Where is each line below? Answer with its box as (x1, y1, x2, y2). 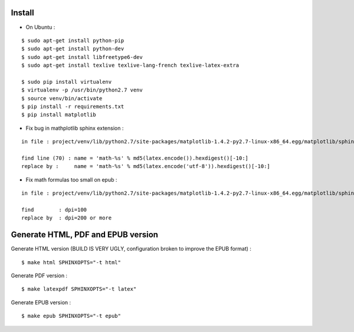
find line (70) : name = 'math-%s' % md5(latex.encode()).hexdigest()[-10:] (21, 155, 249, 162)
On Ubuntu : (25, 24, 55, 31)
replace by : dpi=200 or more (21, 215, 112, 221)
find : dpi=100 (21, 206, 87, 213)
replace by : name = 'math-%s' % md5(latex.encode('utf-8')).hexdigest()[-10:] (21, 163, 271, 170)
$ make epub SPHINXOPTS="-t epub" (21, 313, 121, 320)
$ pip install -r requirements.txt (21, 103, 124, 110)
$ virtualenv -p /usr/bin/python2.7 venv (21, 87, 143, 94)
